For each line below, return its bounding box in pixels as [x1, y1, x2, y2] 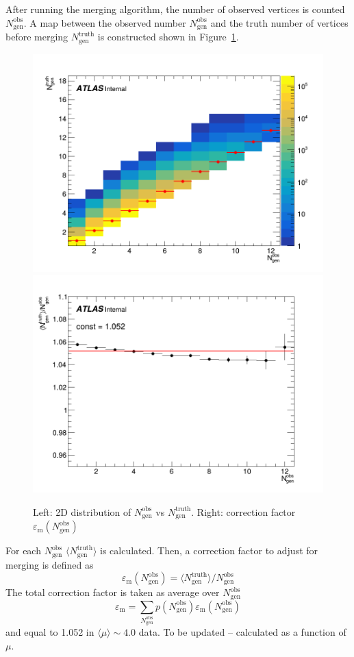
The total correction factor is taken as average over [5, 585, 220, 599]
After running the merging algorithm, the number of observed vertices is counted [5, 2, 345, 16]
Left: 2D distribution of [33, 504, 131, 519]
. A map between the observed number [23, 15, 186, 29]
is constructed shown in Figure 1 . [97, 29, 239, 44]
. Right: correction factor [191, 504, 296, 519]
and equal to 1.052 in [5, 624, 94, 639]
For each [5, 543, 41, 558]
